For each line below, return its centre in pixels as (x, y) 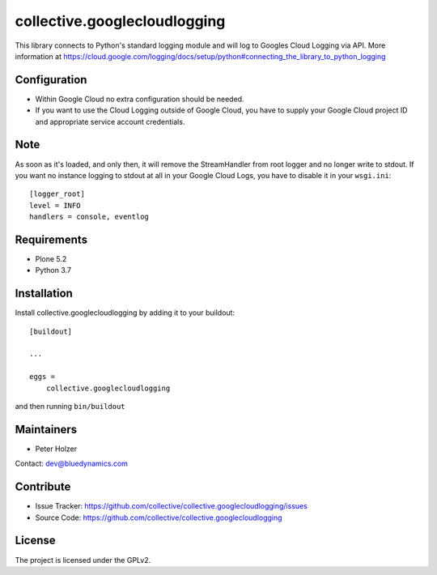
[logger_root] (57, 194)
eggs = (42, 377)
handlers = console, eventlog (89, 217)
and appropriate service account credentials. (110, 121)
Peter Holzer (56, 449)
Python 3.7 (53, 270)
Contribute (43, 487)
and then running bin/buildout (70, 407)
